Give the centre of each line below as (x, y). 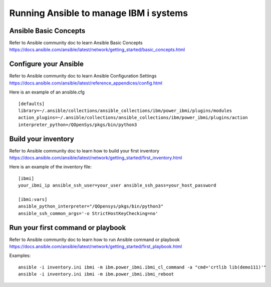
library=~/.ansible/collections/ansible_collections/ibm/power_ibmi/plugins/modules (125, 110)
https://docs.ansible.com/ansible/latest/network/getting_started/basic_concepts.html (97, 49)
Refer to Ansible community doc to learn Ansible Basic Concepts (76, 43)
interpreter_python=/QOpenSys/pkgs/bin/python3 (78, 124)
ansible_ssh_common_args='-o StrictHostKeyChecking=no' (88, 213)
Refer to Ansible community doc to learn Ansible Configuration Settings (83, 76)
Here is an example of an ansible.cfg (47, 92)
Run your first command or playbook (68, 227)
